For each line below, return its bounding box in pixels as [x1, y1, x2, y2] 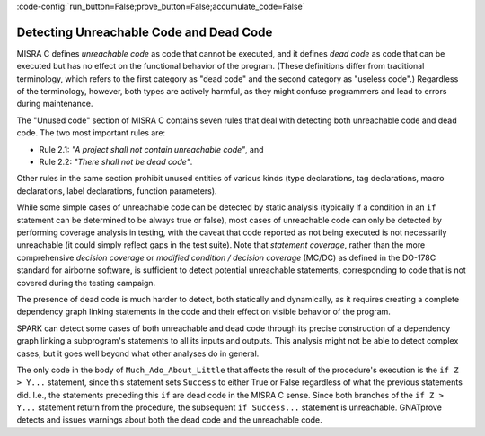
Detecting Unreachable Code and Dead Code [16, 24, 273, 39]
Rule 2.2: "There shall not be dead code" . [39, 157, 193, 168]
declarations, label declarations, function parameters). [16, 185, 217, 196]
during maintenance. [16, 99, 93, 109]
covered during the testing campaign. [16, 277, 156, 288]
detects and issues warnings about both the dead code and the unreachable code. [16, 414, 322, 425]
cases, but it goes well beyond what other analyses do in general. [16, 348, 260, 359]
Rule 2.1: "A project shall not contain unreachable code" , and [39, 144, 264, 154]
